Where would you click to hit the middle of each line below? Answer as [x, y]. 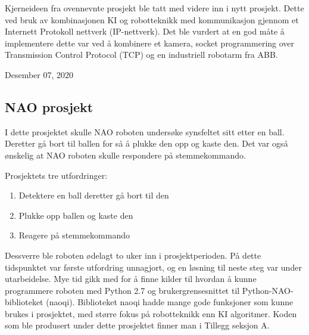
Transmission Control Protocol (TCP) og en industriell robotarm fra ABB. [141, 55]
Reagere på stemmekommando [74, 235]
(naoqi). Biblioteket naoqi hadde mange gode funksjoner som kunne [170, 302]
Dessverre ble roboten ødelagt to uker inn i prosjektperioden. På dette [133, 255]
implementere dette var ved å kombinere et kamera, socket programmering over [150, 43]
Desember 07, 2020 [39, 74]
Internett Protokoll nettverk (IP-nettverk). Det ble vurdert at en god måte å [145, 31]
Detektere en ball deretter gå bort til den [94, 195]
